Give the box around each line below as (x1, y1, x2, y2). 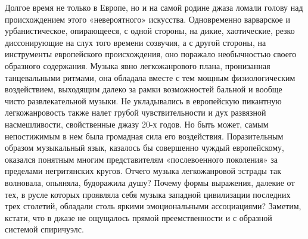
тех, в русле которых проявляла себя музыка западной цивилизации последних (5, 188, 291, 200)
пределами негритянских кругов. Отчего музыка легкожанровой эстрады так (5, 164, 281, 177)
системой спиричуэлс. (5, 223, 84, 235)
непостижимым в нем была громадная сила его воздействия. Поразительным (5, 129, 284, 142)
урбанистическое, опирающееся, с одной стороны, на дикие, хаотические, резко (5, 24, 295, 37)
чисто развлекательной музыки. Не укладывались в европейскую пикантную (5, 94, 282, 107)
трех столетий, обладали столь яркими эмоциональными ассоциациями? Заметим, (5, 200, 301, 212)
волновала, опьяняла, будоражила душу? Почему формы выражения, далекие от (5, 176, 295, 188)
